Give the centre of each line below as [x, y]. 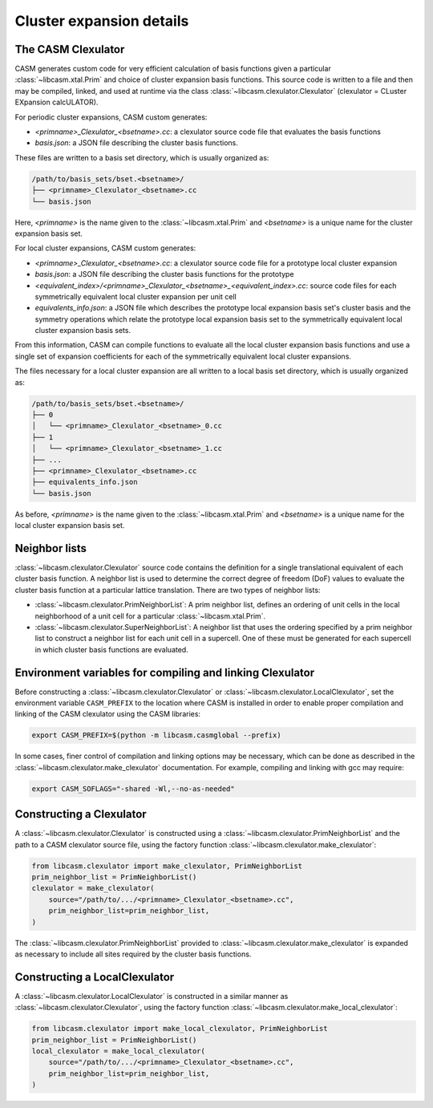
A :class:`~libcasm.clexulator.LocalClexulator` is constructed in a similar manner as [152, 996]
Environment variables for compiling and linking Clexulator [165, 673]
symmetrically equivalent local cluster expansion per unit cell [136, 296]
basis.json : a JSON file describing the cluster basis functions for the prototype [164, 274]
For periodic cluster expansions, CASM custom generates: [111, 117]
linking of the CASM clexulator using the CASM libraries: [107, 714]
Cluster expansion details [102, 21]
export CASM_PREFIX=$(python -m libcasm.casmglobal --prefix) [156, 735]
